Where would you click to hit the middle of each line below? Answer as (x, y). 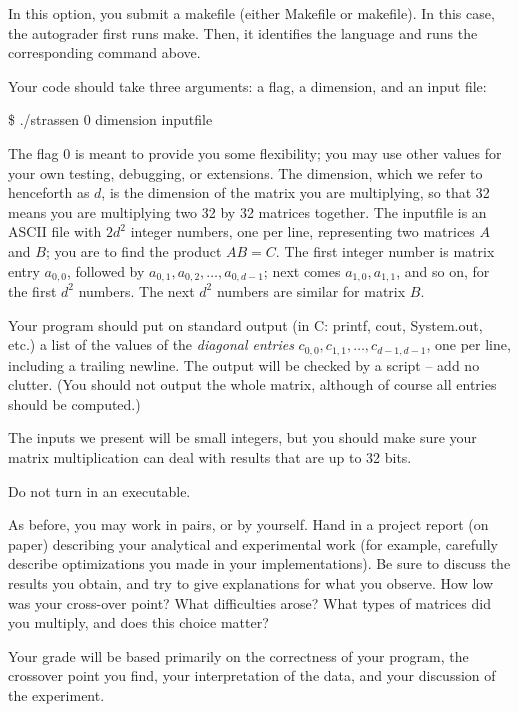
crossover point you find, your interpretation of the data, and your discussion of (252, 675)
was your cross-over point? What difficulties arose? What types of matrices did (249, 602)
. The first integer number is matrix (385, 250)
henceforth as (49, 192)
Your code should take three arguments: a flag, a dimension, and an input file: (247, 85)
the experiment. (56, 694)
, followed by (106, 270)
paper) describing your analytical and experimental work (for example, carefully (253, 543)
